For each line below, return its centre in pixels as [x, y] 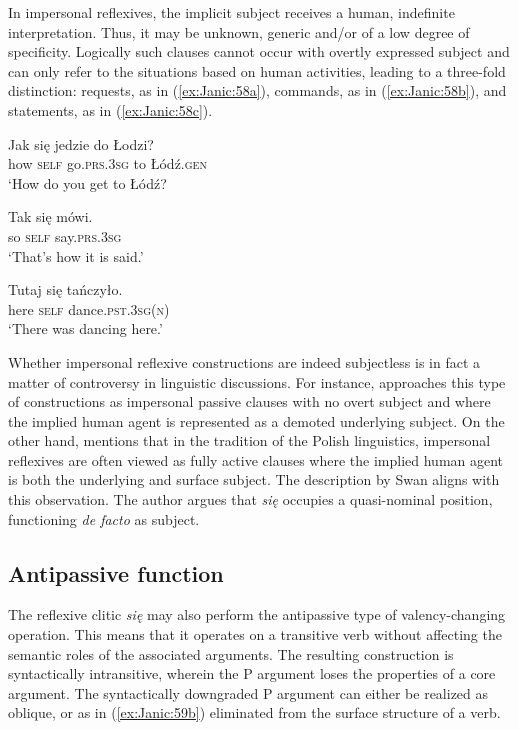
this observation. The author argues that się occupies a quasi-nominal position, [250, 499]
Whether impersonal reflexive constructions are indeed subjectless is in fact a [244, 361]
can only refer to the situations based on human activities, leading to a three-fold [257, 70]
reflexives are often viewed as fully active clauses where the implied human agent [256, 459]
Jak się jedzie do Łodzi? [81, 143]
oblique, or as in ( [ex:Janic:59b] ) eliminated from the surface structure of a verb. [254, 712]
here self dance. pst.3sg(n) [89, 308]
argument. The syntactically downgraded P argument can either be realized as [248, 692]
